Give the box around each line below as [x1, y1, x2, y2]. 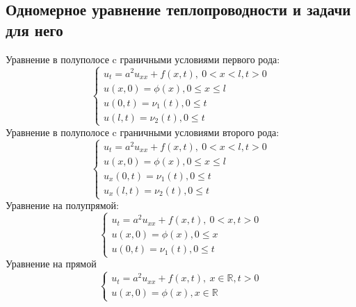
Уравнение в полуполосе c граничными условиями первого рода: [6, 51, 280, 66]
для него [6, 19, 63, 40]
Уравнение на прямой [6, 256, 97, 271]
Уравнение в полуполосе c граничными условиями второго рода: [6, 124, 280, 139]
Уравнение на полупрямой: [6, 198, 119, 213]
